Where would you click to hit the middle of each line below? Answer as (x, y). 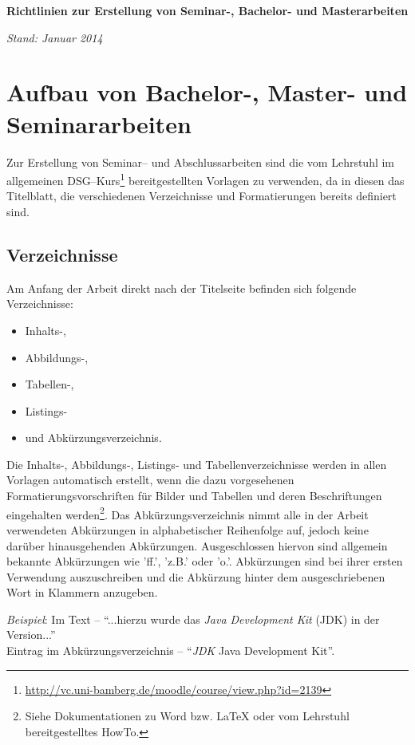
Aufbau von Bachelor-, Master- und (207, 92)
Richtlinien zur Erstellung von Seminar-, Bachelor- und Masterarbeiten (207, 10)
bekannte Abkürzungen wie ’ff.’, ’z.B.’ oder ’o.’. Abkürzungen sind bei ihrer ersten (205, 561)
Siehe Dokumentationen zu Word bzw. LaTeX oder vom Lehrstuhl (187, 716)
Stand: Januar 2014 (55, 37)
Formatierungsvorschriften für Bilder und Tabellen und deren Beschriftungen (194, 496)
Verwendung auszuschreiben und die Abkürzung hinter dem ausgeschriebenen (196, 576)
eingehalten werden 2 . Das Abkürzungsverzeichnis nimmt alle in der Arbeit (188, 513)
